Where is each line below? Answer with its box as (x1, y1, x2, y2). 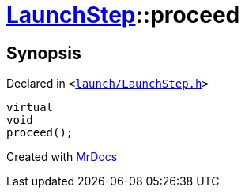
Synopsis (6, 43, 81, 63)
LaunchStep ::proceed (6, 2, 240, 28)
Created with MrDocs (6, 150, 118, 164)
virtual (6, 101, 54, 114)
